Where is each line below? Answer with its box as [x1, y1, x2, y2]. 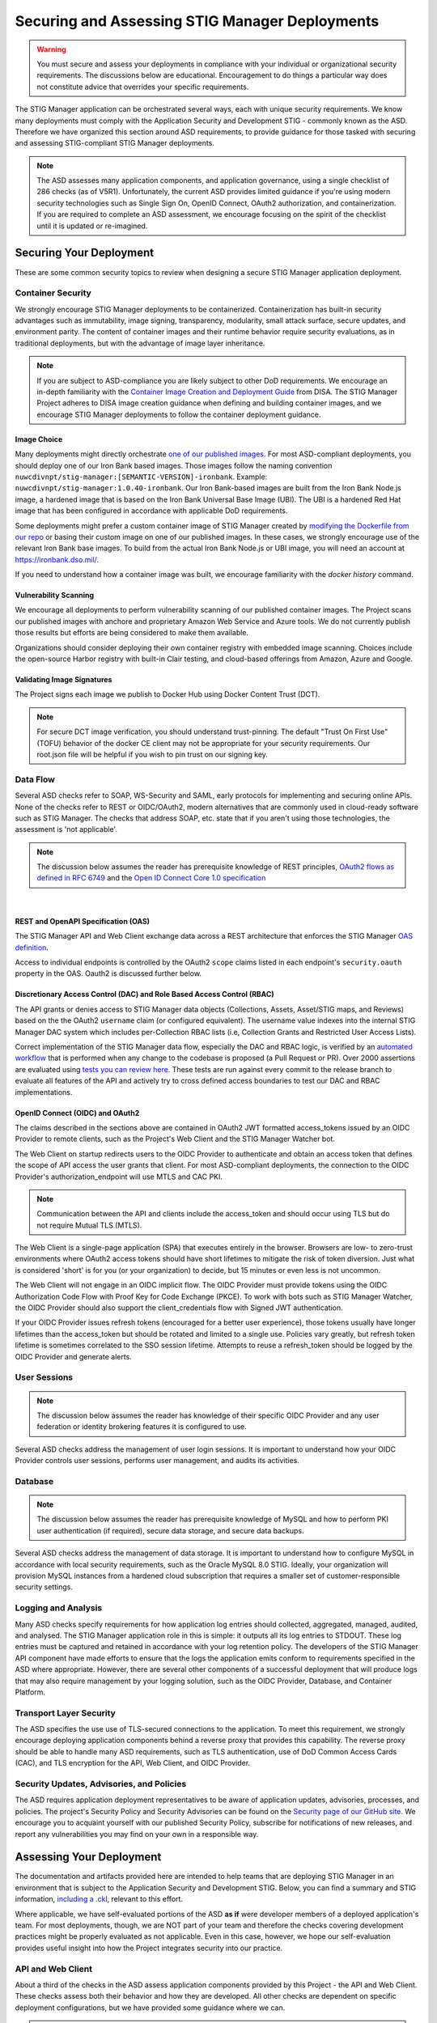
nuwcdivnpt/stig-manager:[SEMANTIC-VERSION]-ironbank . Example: [15, 472, 268, 481]
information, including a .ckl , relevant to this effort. [15, 1894, 184, 1904]
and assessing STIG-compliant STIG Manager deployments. [15, 138, 214, 148]
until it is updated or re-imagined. [36, 221, 148, 231]
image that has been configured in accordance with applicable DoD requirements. [15, 506, 288, 515]
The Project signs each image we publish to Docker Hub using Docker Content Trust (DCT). [15, 689, 320, 699]
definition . [15, 943, 49, 952]
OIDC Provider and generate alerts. [15, 1351, 133, 1361]
